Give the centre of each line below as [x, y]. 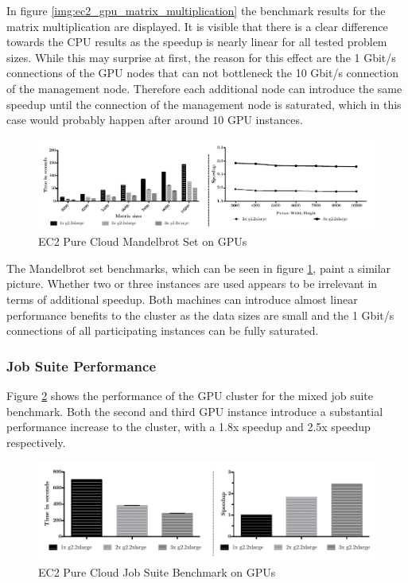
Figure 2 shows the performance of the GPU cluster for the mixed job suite [190, 395]
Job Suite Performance [82, 365]
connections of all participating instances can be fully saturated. [163, 330]
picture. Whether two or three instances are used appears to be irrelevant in [192, 284]
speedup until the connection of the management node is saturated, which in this [204, 104]
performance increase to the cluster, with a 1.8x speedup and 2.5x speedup [188, 427]
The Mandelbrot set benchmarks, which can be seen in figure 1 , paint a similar [199, 268]
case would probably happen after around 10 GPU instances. [155, 120]
